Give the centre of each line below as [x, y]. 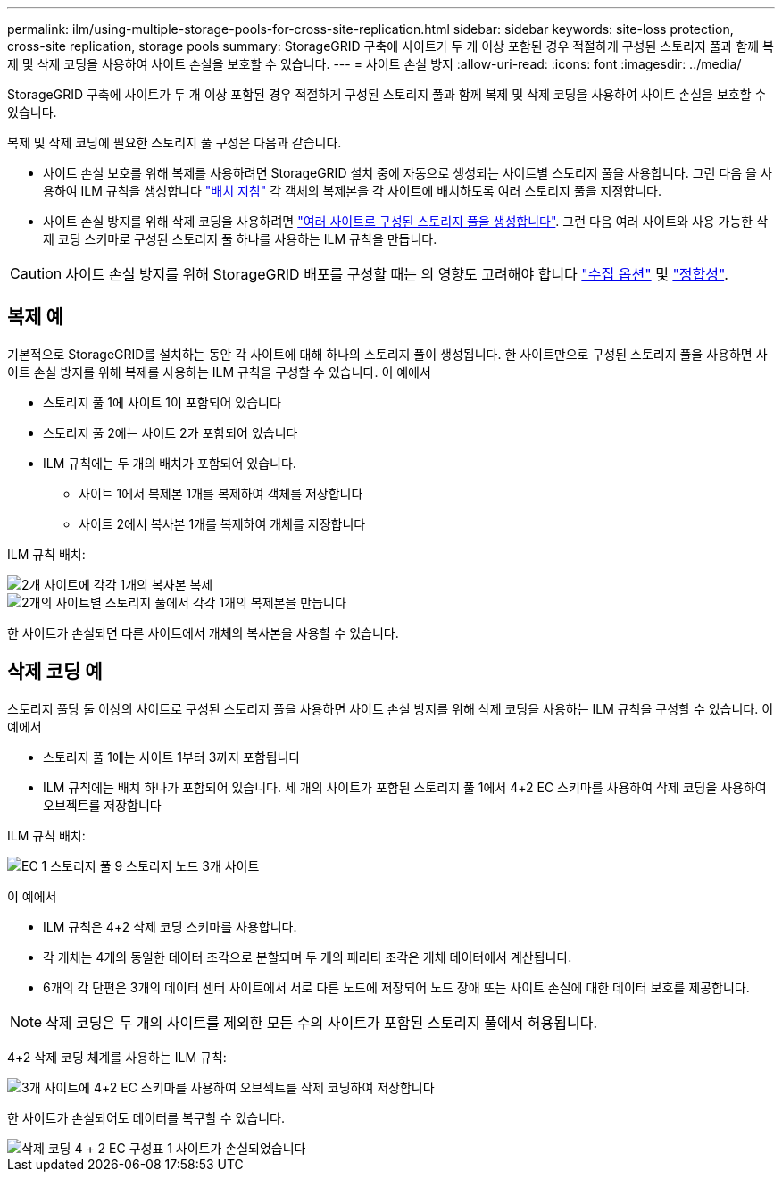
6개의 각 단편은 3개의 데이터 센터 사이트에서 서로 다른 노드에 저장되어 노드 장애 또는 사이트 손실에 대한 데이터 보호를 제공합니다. [396, 987]
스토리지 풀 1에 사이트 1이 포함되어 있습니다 [162, 402]
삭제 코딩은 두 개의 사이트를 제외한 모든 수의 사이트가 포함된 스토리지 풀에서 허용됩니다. [322, 1022]
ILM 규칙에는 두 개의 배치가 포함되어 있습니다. [170, 463]
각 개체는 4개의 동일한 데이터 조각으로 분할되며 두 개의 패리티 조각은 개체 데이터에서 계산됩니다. [308, 957]
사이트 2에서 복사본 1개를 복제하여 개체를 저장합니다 [222, 523]
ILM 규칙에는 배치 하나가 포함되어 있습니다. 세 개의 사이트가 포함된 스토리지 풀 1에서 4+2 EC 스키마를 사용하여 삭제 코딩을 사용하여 [405, 787]
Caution [36, 273]
